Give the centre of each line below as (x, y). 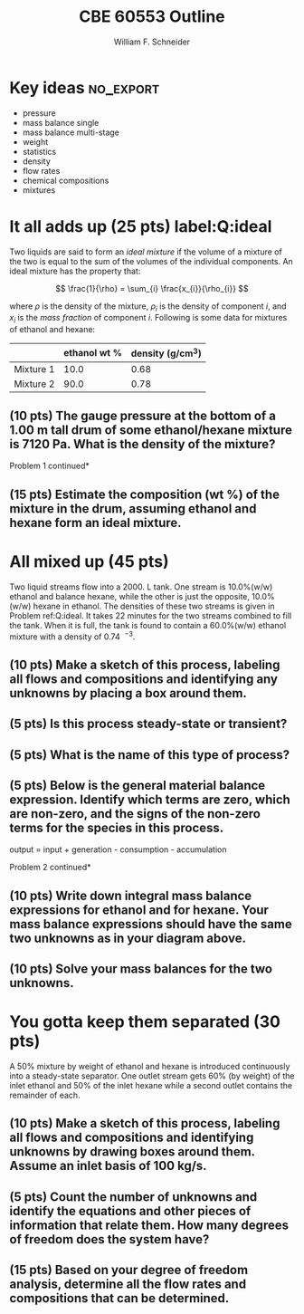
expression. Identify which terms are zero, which (150, 799)
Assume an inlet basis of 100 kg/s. (108, 1166)
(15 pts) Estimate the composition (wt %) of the (145, 494)
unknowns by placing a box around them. (128, 693)
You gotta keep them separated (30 (145, 1022)
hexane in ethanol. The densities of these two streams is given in (154, 606)
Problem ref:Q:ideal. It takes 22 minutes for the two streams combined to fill (151, 615)
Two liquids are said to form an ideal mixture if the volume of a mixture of (146, 252)
